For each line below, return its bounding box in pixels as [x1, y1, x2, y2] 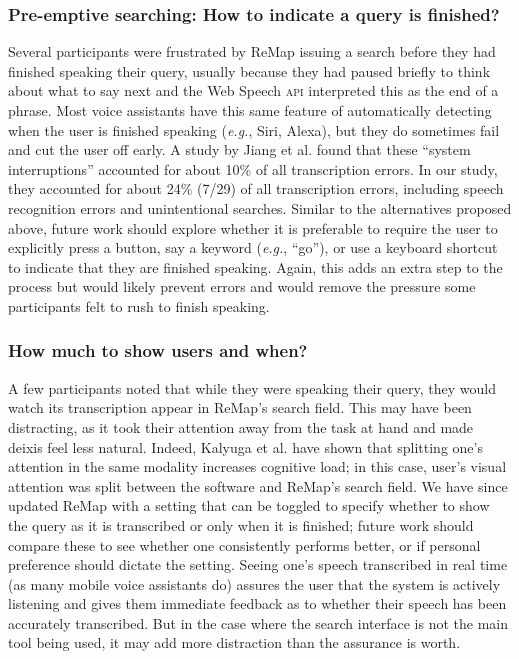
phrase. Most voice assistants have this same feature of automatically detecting [8, 100, 492, 120]
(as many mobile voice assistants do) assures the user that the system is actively [8, 573, 501, 594]
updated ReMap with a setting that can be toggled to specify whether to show [8, 495, 490, 516]
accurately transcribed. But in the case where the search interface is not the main [8, 612, 509, 633]
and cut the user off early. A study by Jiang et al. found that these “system [8, 139, 471, 160]
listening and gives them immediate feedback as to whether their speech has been [8, 593, 507, 614]
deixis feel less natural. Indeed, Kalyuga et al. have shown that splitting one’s [8, 436, 483, 457]
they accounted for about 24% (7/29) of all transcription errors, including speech [8, 178, 504, 199]
